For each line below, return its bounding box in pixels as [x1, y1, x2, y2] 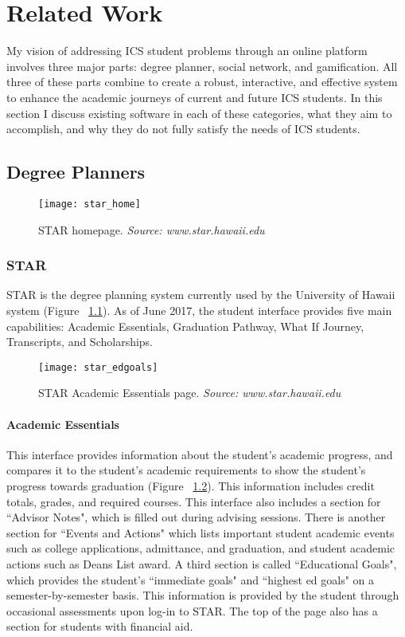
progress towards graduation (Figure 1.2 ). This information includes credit [6, 477, 375, 493]
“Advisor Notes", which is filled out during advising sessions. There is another [6, 509, 386, 525]
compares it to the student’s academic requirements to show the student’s [6, 462, 366, 478]
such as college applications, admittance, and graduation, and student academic [6, 540, 395, 556]
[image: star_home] [38, 198, 141, 210]
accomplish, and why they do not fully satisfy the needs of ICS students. [6, 120, 360, 137]
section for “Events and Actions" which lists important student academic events [6, 524, 395, 541]
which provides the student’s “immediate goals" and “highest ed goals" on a [6, 571, 375, 588]
